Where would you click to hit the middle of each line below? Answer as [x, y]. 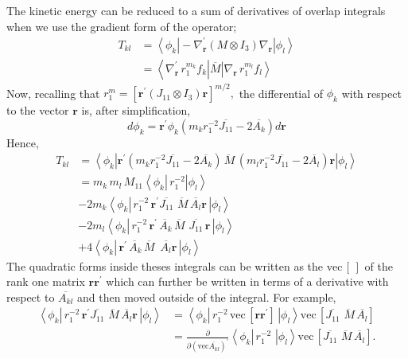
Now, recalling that [53, 93]
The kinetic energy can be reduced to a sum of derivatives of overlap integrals [196, 10]
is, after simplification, [136, 110]
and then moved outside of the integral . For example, [207, 297]
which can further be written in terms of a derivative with [247, 281]
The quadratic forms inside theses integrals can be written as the [165, 265]
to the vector [38, 110]
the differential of [281, 93]
